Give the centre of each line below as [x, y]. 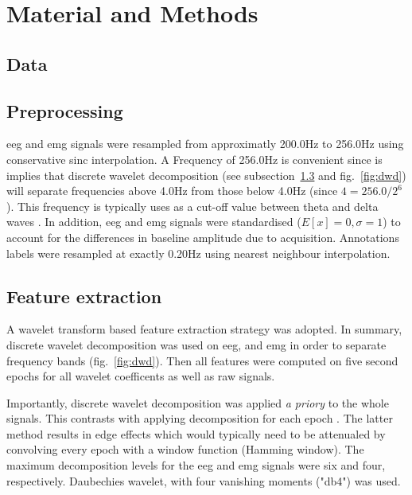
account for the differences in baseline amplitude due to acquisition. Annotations [203, 237]
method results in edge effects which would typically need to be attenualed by [196, 433]
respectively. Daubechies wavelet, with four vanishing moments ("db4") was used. [204, 480]
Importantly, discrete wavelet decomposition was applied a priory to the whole [198, 402]
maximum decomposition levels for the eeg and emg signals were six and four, [196, 465]
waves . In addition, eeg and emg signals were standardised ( [154, 222]
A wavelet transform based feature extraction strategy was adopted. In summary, [204, 329]
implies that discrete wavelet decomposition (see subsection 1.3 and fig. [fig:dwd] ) [206, 175]
